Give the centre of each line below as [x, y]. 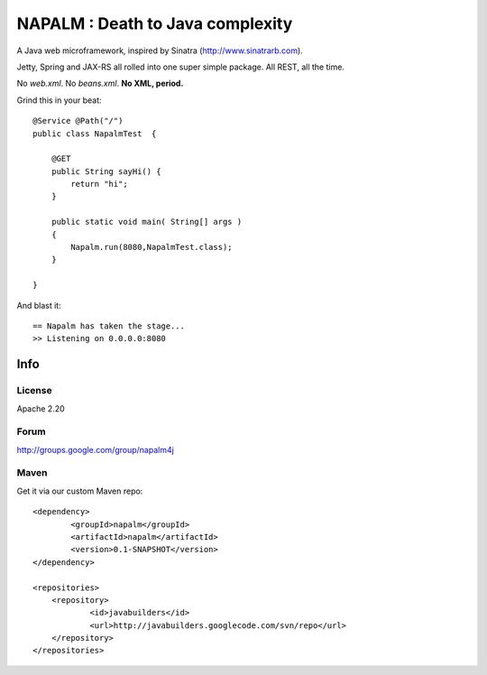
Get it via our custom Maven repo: [80, 491]
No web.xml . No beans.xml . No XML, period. [100, 83]
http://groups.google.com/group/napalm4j [96, 449]
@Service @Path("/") [78, 121]
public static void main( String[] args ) [147, 222]
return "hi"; [99, 184]
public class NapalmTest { [95, 134]
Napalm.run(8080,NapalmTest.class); [152, 247]
